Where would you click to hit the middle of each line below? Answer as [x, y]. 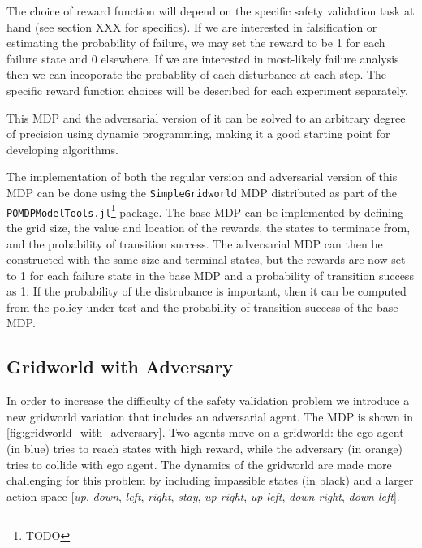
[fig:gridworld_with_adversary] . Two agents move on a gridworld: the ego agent [205, 432]
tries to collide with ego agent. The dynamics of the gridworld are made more [199, 464]
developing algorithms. [62, 149]
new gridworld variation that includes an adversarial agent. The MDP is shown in [210, 416]
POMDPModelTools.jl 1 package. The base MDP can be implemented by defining [205, 210]
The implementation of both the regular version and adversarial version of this [202, 177]
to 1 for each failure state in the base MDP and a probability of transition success [210, 275]
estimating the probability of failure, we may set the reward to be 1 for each [196, 43]
